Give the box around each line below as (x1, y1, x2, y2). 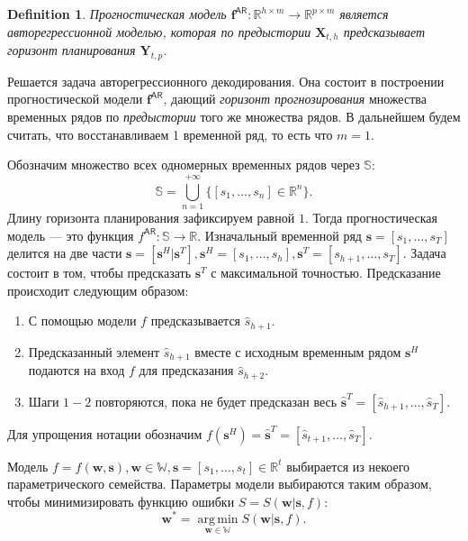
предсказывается (150, 311, 241, 330)
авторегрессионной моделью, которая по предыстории (7, 22, 311, 41)
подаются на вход (28, 361, 125, 380)
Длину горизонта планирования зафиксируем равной (7, 207, 295, 226)
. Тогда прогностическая (304, 207, 437, 226)
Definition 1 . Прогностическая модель (7, 5, 227, 23)
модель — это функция (7, 225, 134, 244)
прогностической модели (7, 89, 143, 108)
